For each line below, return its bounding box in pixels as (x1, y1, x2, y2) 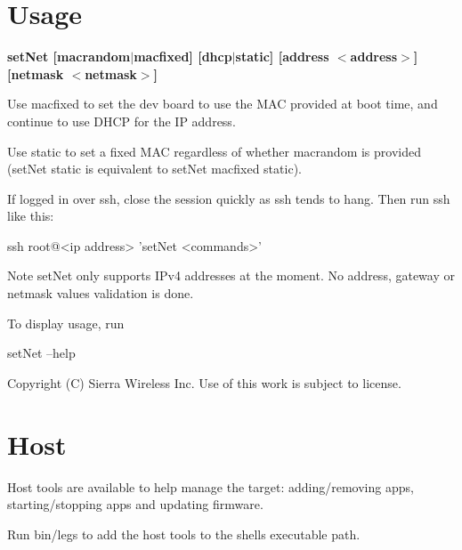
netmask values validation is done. (7, 284, 194, 303)
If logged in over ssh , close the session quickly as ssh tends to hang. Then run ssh (7, 189, 450, 207)
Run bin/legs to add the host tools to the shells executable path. (7, 524, 361, 543)
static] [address (235, 47, 329, 66)
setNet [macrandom (7, 47, 131, 66)
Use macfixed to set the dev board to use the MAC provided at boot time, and (7, 94, 438, 113)
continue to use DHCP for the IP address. (7, 111, 236, 130)
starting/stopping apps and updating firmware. (7, 495, 263, 514)
